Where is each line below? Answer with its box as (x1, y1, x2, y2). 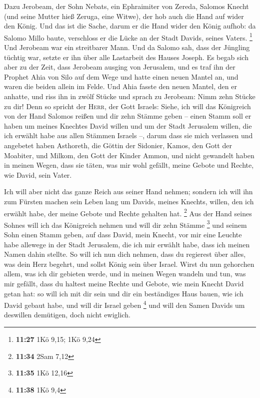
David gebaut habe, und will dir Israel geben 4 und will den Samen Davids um (4, 298, 245, 310)
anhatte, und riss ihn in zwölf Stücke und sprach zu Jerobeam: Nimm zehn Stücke (4, 91, 255, 101)
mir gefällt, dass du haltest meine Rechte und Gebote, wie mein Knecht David (4, 278, 244, 288)
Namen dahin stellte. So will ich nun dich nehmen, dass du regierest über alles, (4, 249, 246, 259)
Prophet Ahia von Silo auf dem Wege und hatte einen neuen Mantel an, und (4, 71, 238, 82)
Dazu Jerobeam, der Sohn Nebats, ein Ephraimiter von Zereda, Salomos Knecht (4, 1, 249, 11)
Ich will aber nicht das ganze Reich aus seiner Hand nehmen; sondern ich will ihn (4, 186, 253, 197)
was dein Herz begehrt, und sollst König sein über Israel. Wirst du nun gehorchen (4, 258, 254, 269)
